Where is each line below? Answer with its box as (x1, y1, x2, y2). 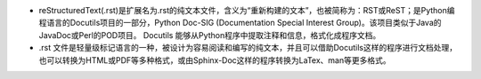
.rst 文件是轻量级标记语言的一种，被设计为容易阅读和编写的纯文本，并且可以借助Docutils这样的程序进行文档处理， (38, 43, 458, 53)
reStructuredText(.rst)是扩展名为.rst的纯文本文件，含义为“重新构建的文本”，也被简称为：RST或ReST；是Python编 (38, 5, 455, 15)
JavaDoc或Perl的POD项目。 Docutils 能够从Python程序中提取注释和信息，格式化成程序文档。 (38, 29, 381, 40)
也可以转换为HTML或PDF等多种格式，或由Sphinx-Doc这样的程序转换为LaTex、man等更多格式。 (38, 54, 391, 66)
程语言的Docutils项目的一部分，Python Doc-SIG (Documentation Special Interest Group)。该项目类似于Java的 (38, 18, 442, 28)
